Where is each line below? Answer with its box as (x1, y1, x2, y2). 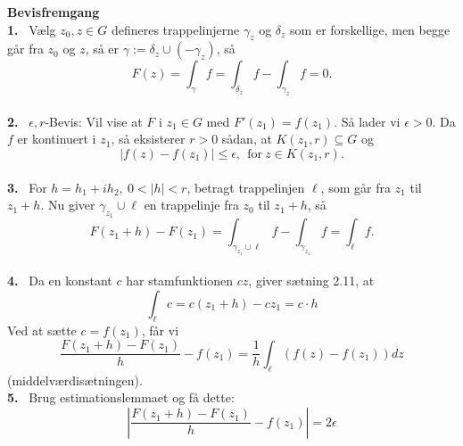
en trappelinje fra (144, 195, 239, 214)
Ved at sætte (7, 320, 77, 339)
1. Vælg (7, 20, 56, 38)
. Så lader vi (334, 111, 401, 130)
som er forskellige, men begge (290, 20, 451, 38)
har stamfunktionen (126, 271, 234, 290)
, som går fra (320, 178, 391, 196)
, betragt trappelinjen (186, 178, 305, 196)
